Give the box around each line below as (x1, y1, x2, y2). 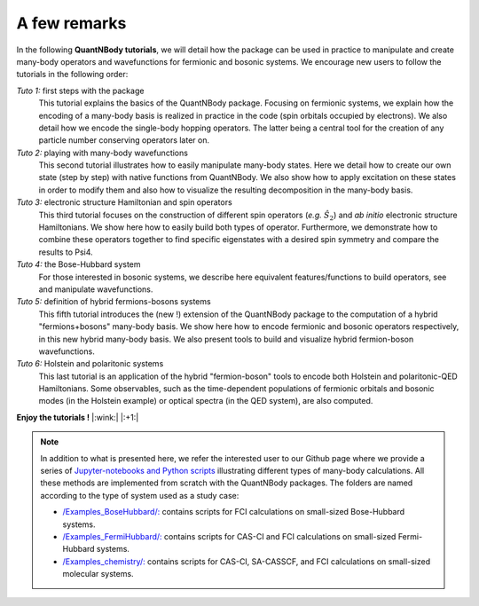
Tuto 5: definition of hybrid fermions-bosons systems (16, 296, 212, 307)
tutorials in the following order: (16, 69, 129, 80)
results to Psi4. (38, 247, 93, 257)
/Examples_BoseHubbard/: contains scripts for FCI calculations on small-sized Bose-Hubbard (62, 507, 405, 517)
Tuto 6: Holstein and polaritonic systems (16, 358, 164, 369)
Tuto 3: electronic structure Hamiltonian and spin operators (16, 197, 232, 208)
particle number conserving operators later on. (38, 135, 210, 146)
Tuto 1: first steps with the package (16, 85, 145, 96)
